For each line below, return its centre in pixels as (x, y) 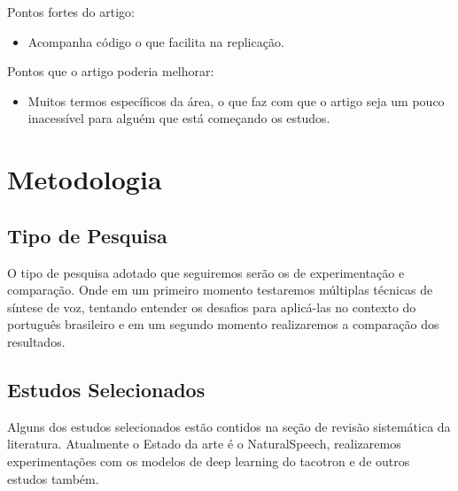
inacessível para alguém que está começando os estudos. (179, 118)
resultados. (36, 341)
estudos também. (53, 478)
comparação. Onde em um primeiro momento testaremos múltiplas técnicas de (220, 290)
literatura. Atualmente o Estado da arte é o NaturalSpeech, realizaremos (204, 444)
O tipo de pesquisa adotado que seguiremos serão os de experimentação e (206, 272)
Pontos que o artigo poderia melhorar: (111, 71)
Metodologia (85, 179)
